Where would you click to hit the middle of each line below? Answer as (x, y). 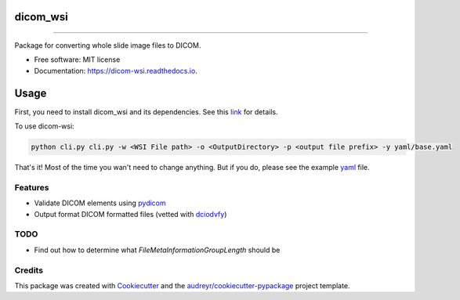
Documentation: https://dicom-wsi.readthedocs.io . (116, 70)
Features (32, 187)
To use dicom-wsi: (44, 126)
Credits (29, 270)
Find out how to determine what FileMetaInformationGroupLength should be (157, 250)
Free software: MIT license (77, 60)
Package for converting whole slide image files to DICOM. (108, 45)
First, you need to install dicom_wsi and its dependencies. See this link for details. (146, 112)
